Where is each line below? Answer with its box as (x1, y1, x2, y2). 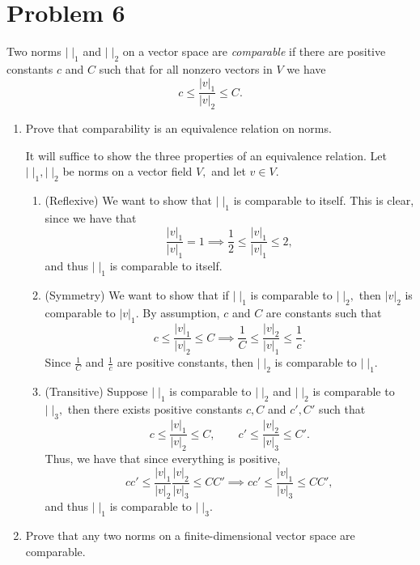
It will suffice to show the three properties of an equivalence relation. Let (25, 147, 388, 164)
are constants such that (265, 304, 382, 321)
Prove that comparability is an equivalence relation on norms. (25, 120, 332, 137)
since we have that (45, 209, 137, 226)
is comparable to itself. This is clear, (233, 192, 414, 209)
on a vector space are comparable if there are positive (122, 43, 386, 60)
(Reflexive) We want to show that (45, 192, 212, 209)
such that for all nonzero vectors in (99, 60, 273, 77)
